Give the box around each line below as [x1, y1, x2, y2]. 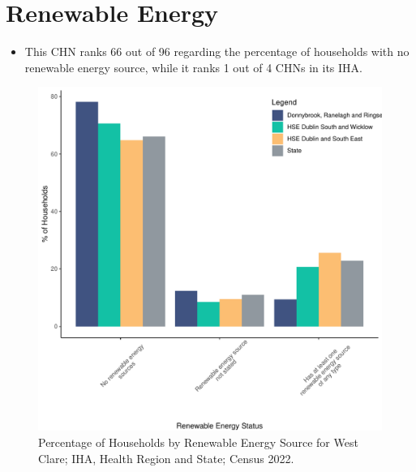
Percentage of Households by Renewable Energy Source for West [38, 433, 358, 450]
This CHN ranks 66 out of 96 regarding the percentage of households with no [24, 43, 410, 60]
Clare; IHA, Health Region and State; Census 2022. [38, 449, 294, 466]
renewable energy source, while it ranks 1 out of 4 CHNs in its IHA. [24, 58, 362, 75]
